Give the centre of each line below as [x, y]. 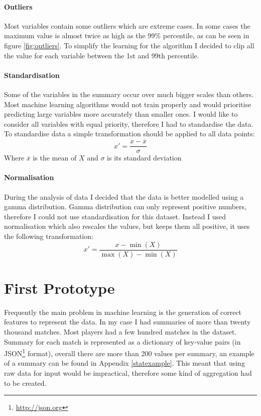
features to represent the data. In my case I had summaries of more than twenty [127, 322]
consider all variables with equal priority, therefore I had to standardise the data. [129, 123]
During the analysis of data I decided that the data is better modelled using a [124, 196]
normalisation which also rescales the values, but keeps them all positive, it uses [127, 226]
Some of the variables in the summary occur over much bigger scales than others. [129, 94]
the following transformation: [49, 236]
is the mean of [55, 158]
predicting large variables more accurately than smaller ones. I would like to [121, 114]
